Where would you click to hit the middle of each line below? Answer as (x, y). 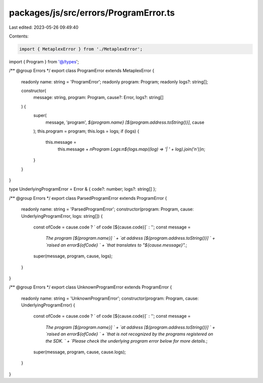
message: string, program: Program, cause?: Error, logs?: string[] (99, 97)
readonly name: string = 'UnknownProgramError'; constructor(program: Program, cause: (110, 298)
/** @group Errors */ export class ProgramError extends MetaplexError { (82, 71)
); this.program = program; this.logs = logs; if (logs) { (86, 131)
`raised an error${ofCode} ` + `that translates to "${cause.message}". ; (116, 245)
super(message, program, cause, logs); (73, 256)
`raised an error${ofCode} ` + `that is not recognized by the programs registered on (130, 334)
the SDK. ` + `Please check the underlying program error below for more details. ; (127, 341)
